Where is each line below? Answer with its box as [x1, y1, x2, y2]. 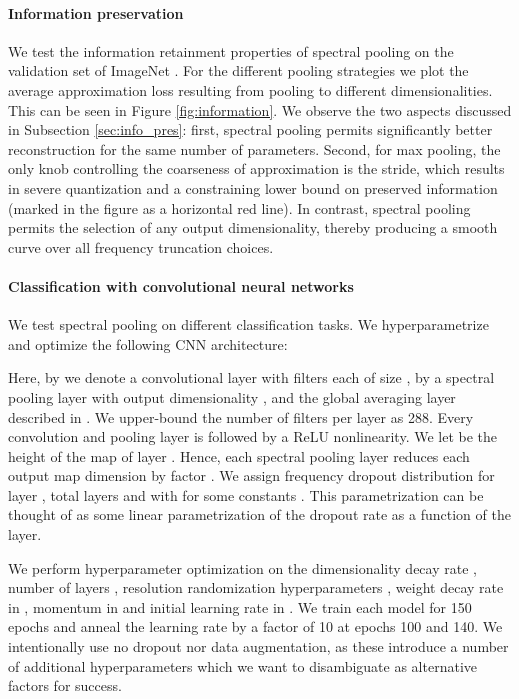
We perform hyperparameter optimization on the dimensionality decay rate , [8, 557, 477, 578]
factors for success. [8, 675, 122, 696]
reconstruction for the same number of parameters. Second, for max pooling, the [8, 138, 501, 159]
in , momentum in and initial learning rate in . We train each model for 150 [8, 596, 472, 617]
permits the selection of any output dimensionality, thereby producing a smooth [8, 217, 498, 238]
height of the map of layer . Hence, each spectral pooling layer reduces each [8, 445, 470, 466]
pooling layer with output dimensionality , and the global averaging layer [8, 386, 456, 407]
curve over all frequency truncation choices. [8, 236, 274, 257]
